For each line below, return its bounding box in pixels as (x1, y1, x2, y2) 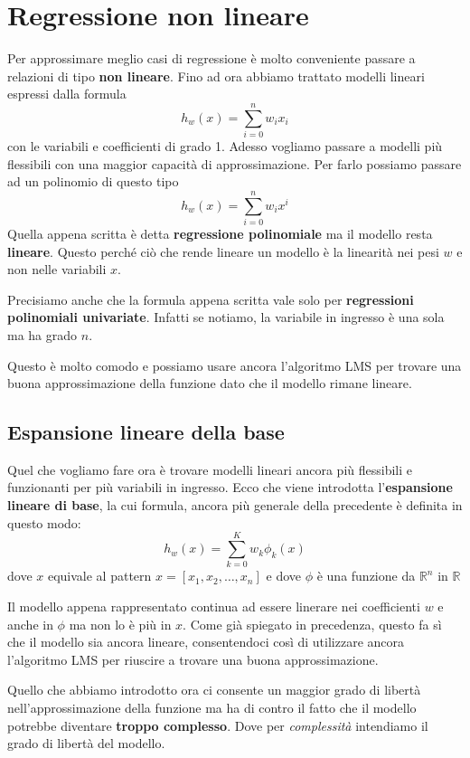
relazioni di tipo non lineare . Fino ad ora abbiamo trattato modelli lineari (7, 66, 425, 85)
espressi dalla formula (7, 84, 127, 103)
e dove (266, 566, 302, 585)
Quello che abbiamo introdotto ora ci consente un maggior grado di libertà (7, 680, 421, 699)
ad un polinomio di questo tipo (7, 172, 179, 191)
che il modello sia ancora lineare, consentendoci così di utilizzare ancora (7, 632, 405, 651)
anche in (7, 614, 53, 633)
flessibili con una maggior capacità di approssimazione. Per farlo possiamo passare (7, 154, 462, 173)
